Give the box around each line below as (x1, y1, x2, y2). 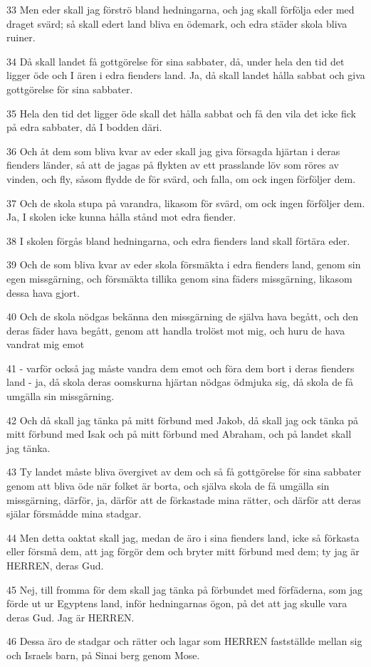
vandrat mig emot (6, 337, 85, 352)
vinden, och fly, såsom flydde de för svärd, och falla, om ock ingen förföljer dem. (6, 171, 356, 186)
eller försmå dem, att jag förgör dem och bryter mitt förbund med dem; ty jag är (6, 544, 360, 559)
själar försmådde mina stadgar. (6, 506, 142, 521)
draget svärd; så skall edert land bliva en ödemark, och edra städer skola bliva (6, 16, 348, 31)
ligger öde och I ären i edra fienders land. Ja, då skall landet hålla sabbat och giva (6, 68, 365, 83)
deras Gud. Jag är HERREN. (6, 609, 135, 624)
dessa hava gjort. (6, 285, 80, 300)
